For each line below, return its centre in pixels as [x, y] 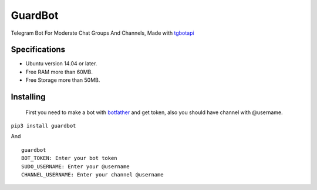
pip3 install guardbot [43, 126]
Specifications [38, 50]
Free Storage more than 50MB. [63, 80]
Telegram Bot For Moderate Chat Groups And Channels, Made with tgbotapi [102, 33]
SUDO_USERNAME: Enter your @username [76, 166]
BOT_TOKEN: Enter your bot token [69, 158]
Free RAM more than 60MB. [59, 72]
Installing [28, 97]
